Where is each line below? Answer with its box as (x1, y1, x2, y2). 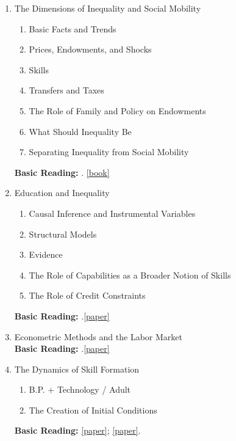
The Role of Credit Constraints (29, 289, 146, 302)
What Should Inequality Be (29, 125, 132, 137)
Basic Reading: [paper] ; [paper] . (14, 424, 141, 437)
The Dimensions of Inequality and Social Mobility (14, 2, 201, 14)
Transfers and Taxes (29, 84, 104, 97)
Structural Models (29, 227, 97, 240)
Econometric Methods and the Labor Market (14, 330, 182, 343)
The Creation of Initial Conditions (29, 403, 157, 416)
